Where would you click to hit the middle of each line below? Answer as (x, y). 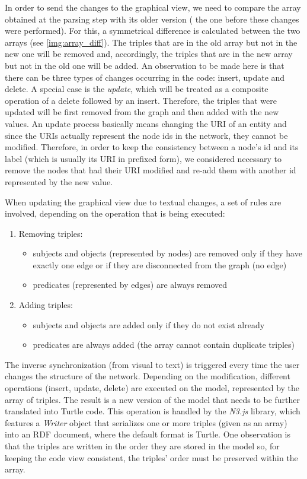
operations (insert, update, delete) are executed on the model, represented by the (152, 388)
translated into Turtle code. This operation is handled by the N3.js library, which (153, 411)
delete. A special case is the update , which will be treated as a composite (137, 89)
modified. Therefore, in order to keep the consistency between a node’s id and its (152, 147)
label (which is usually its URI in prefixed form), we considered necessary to (143, 158)
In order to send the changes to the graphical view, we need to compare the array (153, 7)
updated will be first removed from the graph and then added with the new (142, 112)
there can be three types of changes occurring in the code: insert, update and (145, 77)
